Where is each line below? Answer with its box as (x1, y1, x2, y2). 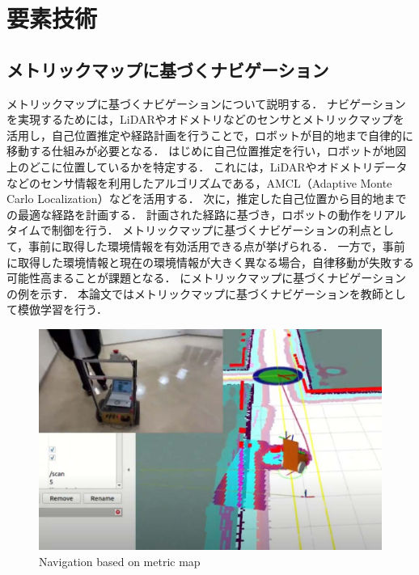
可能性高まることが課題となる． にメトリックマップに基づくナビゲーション (6, 269, 406, 286)
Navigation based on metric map (39, 553, 201, 570)
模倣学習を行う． (17, 301, 108, 318)
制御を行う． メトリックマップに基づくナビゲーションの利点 (51, 222, 371, 239)
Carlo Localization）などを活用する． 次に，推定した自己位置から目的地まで (6, 190, 407, 207)
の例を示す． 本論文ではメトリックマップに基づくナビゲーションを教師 (6, 285, 383, 302)
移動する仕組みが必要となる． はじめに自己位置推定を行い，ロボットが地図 (6, 142, 407, 159)
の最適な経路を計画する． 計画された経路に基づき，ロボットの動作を (6, 205, 373, 222)
